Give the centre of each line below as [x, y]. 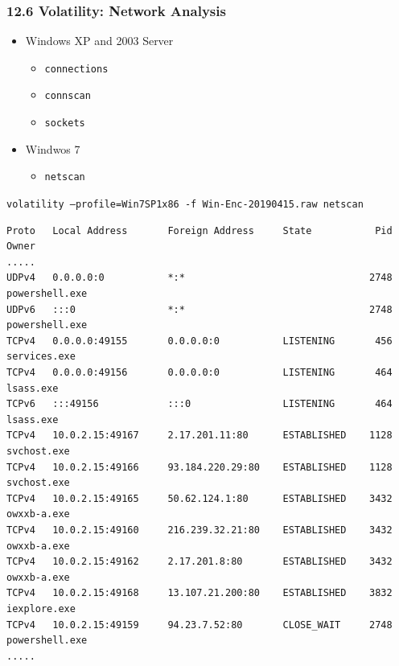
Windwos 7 [53, 148]
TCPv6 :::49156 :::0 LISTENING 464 [199, 404]
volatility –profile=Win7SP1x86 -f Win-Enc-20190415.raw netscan [185, 205]
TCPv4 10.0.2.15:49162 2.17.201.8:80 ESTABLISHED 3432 [199, 562]
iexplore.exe [41, 608]
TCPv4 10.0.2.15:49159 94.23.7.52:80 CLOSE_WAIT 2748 [199, 625]
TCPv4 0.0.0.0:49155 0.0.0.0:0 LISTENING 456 [199, 341]
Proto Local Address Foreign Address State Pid [199, 230]
